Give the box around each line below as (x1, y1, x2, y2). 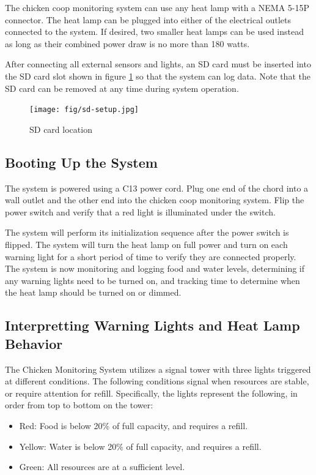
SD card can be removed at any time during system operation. (5, 81, 239, 94)
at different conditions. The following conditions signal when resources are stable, (5, 375, 309, 387)
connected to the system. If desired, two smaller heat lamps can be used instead (5, 25, 304, 38)
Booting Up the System (5, 152, 158, 171)
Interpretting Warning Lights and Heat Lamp (5, 316, 300, 335)
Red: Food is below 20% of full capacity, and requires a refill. (19, 419, 248, 432)
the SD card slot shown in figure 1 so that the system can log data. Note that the (5, 69, 310, 82)
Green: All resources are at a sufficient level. (19, 460, 185, 473)
